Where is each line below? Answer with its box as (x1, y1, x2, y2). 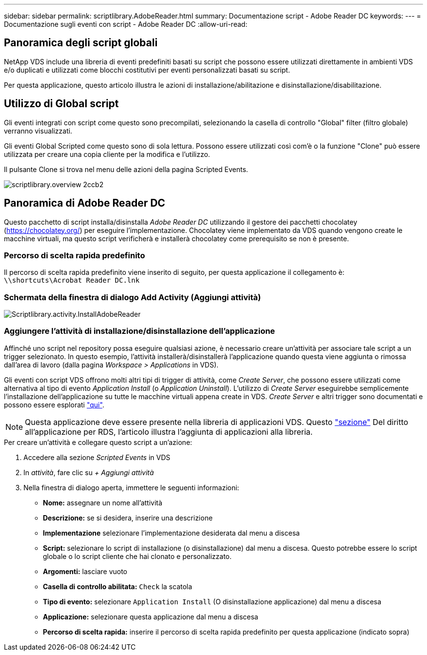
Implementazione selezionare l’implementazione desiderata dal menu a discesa (43, 528, 300, 537)
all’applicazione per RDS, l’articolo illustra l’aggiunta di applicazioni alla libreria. (25, 426, 313, 437)
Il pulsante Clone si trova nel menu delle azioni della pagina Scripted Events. (4, 165, 248, 173)
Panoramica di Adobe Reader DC (4, 197, 165, 210)
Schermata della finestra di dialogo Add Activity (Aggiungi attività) (4, 292, 261, 302)
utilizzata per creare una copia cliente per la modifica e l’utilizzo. (4, 150, 210, 158)
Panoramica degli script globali (4, 37, 158, 49)
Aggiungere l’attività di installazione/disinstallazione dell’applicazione (4, 326, 275, 336)
